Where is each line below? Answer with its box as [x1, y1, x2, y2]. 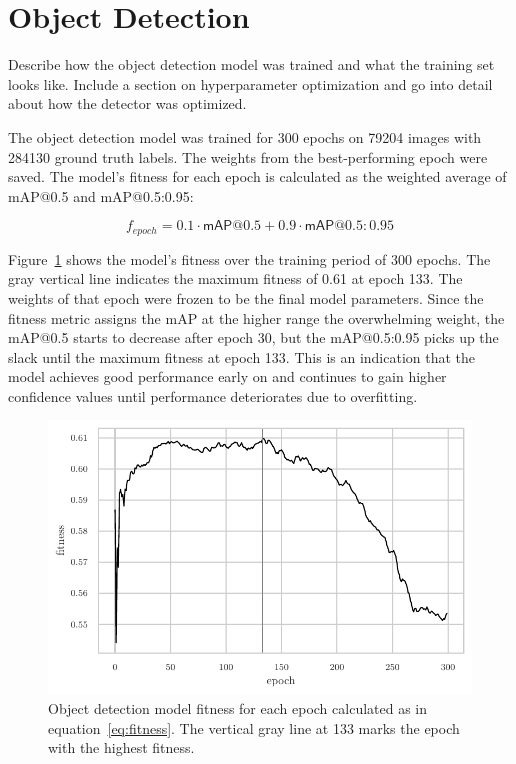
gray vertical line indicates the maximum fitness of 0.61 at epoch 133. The [8, 268, 463, 289]
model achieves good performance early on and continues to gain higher [8, 366, 447, 387]
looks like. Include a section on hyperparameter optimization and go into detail [8, 73, 493, 94]
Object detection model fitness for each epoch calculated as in [48, 698, 428, 719]
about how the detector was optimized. [8, 93, 247, 114]
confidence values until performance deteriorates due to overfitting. [8, 385, 418, 406]
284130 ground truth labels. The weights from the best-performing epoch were [8, 146, 488, 167]
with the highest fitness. [48, 737, 195, 758]
